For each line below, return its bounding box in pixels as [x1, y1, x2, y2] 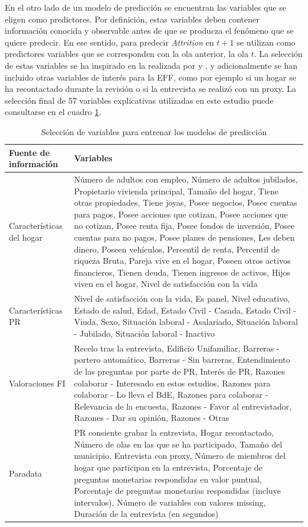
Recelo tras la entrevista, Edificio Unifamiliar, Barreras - [73, 341, 280, 354]
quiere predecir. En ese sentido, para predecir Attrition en [5, 36, 214, 48]
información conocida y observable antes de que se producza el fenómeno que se [5, 24, 294, 37]
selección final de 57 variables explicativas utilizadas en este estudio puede [5, 94, 274, 106]
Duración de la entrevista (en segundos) [73, 507, 219, 520]
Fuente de [9, 146, 50, 158]
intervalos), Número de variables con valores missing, [73, 496, 266, 508]
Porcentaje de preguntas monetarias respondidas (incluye [73, 484, 281, 497]
